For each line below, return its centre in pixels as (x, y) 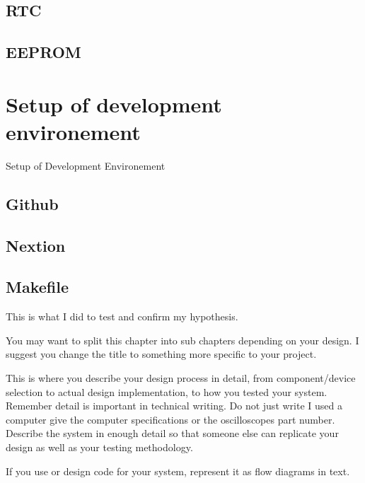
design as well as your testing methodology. (99, 447)
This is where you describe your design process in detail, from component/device (181, 378)
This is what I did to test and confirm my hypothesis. (122, 316)
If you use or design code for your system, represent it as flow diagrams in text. (178, 471)
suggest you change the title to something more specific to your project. (161, 354)
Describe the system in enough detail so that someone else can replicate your (172, 433)
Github (32, 203)
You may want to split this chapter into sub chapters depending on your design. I (182, 340)
